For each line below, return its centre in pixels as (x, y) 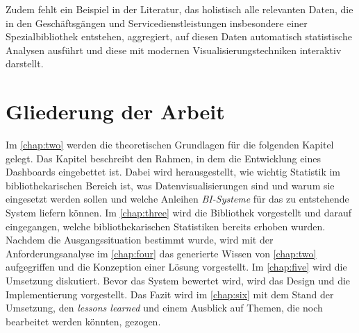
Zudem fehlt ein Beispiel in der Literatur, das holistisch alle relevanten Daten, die (179, 9)
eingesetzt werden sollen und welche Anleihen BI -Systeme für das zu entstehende (177, 199)
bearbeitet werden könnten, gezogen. (83, 321)
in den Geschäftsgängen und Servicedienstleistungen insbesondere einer (157, 23)
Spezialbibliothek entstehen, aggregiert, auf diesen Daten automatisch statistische (179, 36)
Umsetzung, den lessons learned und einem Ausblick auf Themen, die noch (164, 308)
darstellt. (25, 63)
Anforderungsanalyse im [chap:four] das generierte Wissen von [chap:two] (161, 253)
